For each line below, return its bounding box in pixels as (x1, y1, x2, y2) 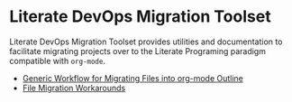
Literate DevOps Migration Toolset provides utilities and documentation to (9, 36, 283, 47)
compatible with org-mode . (9, 55, 106, 66)
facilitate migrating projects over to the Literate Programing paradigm (9, 45, 266, 56)
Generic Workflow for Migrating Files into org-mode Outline (22, 72, 243, 83)
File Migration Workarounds (22, 82, 126, 93)
